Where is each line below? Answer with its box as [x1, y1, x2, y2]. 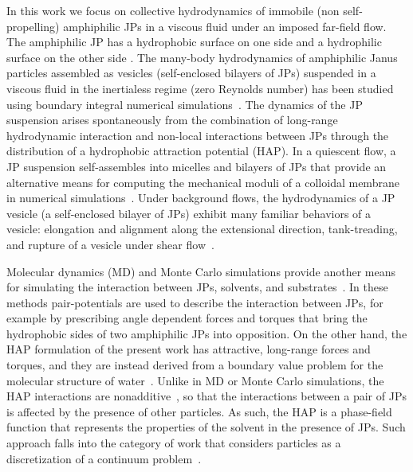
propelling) [6, 18, 60, 34]
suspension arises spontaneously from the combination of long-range [6, 111, 338, 128]
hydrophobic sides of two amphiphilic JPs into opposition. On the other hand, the [6, 325, 407, 341]
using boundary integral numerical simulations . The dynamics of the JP [6, 96, 363, 112]
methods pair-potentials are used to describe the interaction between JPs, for [6, 294, 383, 310]
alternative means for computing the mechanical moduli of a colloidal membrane [6, 174, 399, 190]
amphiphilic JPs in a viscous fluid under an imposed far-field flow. [63, 18, 387, 34]
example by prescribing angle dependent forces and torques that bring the [6, 310, 368, 326]
